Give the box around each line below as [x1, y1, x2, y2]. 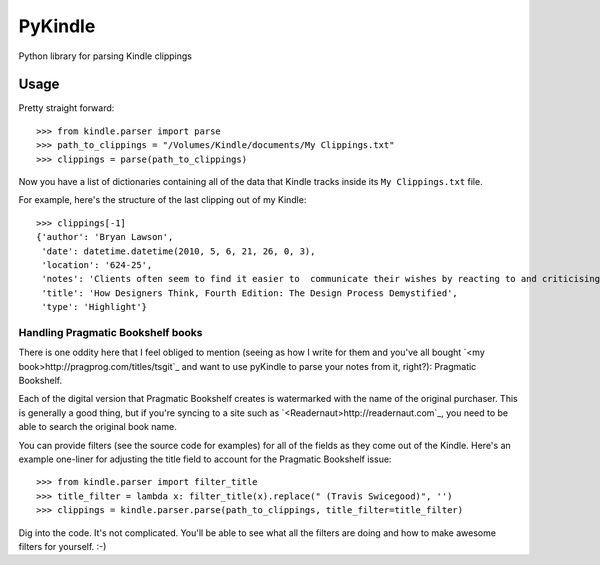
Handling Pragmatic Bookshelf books [18, 325, 204, 339]
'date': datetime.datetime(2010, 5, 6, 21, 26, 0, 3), [41, 245, 316, 257]
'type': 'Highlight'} [41, 301, 148, 313]
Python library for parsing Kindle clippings [18, 50, 192, 62]
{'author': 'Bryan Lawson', [36, 231, 174, 243]
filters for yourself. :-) [18, 540, 107, 552]
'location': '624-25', [41, 259, 153, 270]
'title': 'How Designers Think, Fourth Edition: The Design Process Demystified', [41, 287, 459, 299]
